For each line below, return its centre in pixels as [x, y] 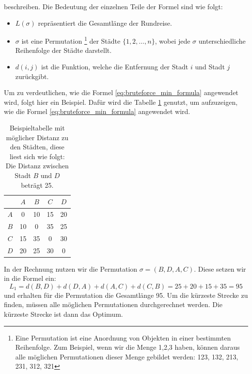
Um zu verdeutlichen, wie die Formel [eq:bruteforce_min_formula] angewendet [121, 92]
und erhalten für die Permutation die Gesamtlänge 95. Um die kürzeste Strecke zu [126, 295]
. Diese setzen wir [220, 268]
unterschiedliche [222, 41]
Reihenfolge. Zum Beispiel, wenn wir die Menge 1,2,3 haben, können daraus [127, 347]
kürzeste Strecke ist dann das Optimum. [63, 314]
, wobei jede [173, 41]
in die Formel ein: [30, 278]
